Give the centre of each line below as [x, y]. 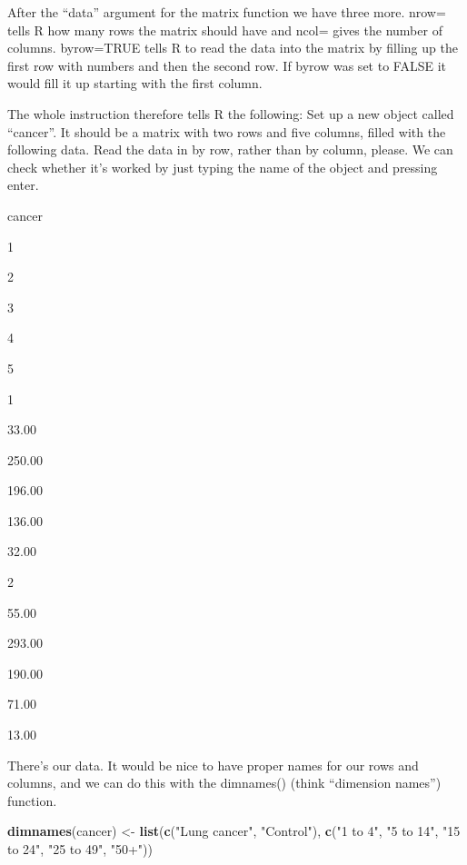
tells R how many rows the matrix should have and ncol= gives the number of [225, 30]
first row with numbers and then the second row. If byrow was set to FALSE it [227, 65]
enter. [23, 185]
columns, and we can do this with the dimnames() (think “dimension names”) [224, 783]
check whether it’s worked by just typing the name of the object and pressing [223, 167]
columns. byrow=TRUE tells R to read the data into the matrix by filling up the [233, 48]
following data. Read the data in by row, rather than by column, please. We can [230, 149]
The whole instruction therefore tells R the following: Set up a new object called [231, 113]
